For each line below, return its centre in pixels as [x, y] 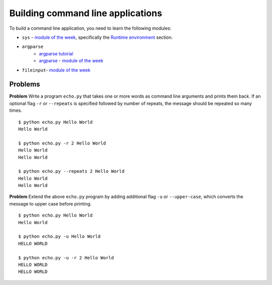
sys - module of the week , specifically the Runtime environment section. [97, 37]
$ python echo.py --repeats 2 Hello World [72, 171]
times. [16, 110]
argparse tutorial [56, 53]
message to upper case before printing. [50, 203]
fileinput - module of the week [56, 70]
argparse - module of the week [71, 61]
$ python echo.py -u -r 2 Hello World [66, 258]
